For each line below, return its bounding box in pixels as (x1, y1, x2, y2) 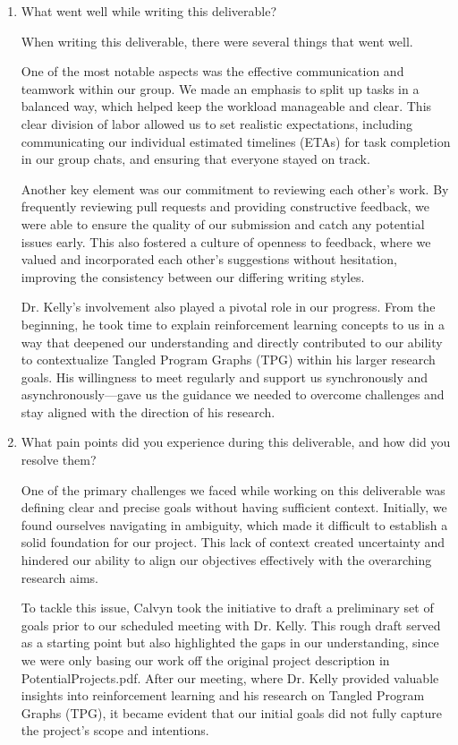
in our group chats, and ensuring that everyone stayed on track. (21, 150, 370, 168)
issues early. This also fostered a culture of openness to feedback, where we (21, 232, 431, 251)
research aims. (21, 568, 98, 587)
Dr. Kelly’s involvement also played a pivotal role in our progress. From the (21, 297, 436, 316)
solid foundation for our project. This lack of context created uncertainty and (21, 533, 445, 552)
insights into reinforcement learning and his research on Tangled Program (21, 686, 425, 705)
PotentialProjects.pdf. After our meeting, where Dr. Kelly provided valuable (21, 668, 439, 687)
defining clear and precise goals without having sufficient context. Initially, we (21, 498, 447, 517)
